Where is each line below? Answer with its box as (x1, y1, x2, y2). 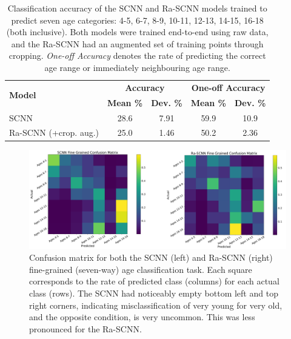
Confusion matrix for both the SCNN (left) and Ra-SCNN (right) (29, 251, 273, 264)
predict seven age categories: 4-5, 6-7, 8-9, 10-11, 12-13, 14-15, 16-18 (11, 13, 264, 26)
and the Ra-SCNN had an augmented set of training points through (11, 37, 264, 50)
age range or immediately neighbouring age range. (44, 61, 230, 73)
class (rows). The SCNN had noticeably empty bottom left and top (29, 286, 278, 299)
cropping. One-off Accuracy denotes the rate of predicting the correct (8, 49, 266, 62)
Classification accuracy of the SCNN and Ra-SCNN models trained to (7, 2, 267, 14)
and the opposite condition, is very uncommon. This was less (29, 310, 255, 323)
